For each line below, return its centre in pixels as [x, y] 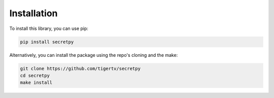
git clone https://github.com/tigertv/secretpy [80, 68]
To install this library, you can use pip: [49, 28]
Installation [33, 13]
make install [36, 83]
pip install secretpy [47, 42]
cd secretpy [35, 75]
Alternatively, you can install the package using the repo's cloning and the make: [94, 55]
